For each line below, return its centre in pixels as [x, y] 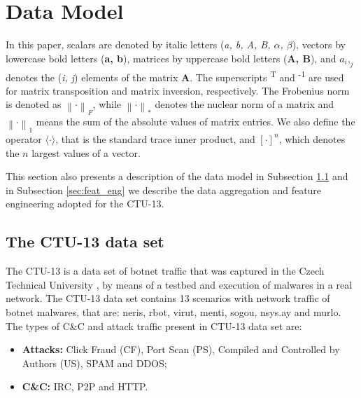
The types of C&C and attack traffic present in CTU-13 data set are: [154, 325]
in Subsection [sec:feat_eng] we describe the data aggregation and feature [164, 190]
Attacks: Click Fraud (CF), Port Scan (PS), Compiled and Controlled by [181, 349]
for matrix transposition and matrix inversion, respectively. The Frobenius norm [178, 90]
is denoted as [34, 104]
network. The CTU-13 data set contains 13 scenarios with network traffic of [168, 298]
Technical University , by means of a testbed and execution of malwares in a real [179, 284]
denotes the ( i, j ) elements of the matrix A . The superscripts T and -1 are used [175, 76]
